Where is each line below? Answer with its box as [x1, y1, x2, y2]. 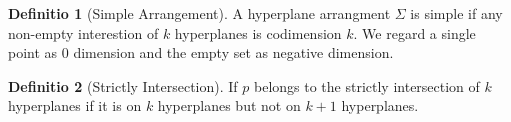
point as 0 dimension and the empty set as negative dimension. [8, 42, 394, 63]
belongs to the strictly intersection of [253, 75, 480, 96]
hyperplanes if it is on [8, 95, 142, 116]
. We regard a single [353, 22, 476, 43]
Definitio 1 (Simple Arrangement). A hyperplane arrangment [8, 3, 391, 23]
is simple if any [410, 3, 503, 23]
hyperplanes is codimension [174, 22, 342, 43]
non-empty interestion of [8, 22, 159, 43]
